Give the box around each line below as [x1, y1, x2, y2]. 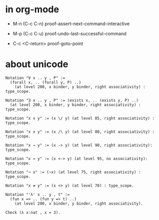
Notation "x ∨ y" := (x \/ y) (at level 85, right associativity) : [5, 115, 155, 121]
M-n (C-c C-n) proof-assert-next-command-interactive [12, 21, 130, 27]
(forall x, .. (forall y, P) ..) [10, 79, 82, 85]
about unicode [5, 58, 68, 70]
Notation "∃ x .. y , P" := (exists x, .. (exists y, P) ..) [5, 97, 139, 103]
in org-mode [5, 4, 59, 15]
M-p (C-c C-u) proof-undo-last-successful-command [12, 30, 127, 36]
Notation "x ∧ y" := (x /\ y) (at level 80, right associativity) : [5, 129, 155, 134]
